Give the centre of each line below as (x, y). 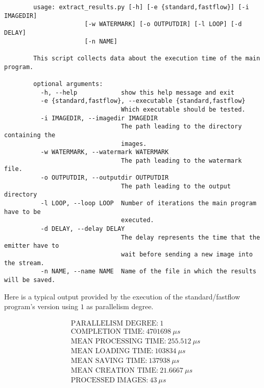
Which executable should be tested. (183, 109)
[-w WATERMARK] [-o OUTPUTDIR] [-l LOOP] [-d (163, 24)
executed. (138, 220)
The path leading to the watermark (182, 160)
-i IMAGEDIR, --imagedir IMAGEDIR (99, 118)
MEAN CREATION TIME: (114, 371)
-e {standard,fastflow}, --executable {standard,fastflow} (143, 101)
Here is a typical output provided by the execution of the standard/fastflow (122, 296)
